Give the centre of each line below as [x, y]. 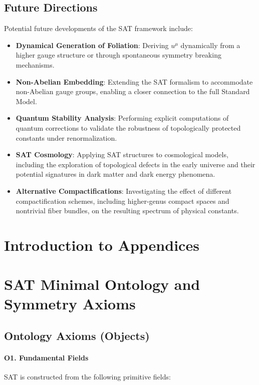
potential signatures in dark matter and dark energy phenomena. [115, 174]
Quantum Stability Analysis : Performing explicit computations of [122, 118]
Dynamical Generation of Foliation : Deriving [92, 45]
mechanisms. [35, 64]
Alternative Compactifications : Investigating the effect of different [124, 190]
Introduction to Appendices [102, 245]
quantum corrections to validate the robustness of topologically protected [128, 127]
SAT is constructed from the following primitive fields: [87, 377]
